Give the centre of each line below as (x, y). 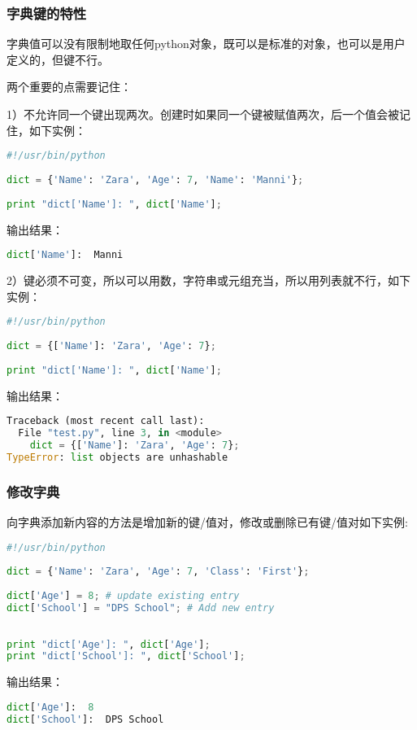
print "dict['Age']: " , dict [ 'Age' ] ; (109, 644)
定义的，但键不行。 (58, 59)
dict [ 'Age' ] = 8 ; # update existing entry (123, 596)
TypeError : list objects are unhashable (117, 457)
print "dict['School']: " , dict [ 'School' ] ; (126, 656)
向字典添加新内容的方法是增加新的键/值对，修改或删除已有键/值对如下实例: (207, 521)
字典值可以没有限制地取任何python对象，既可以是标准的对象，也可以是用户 (206, 44)
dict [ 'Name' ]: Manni (65, 255)
